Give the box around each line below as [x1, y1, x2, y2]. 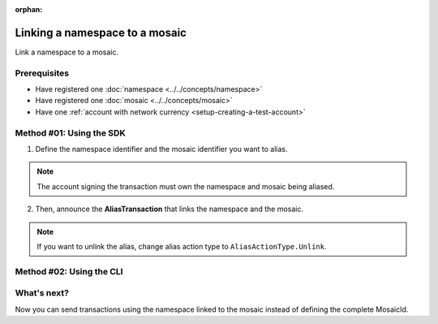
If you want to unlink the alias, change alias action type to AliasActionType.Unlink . [36, 241, 328, 251]
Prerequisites [15, 67, 69, 79]
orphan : [15, 5, 43, 14]
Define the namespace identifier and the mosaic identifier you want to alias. [35, 144, 288, 153]
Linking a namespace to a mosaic [15, 25, 187, 40]
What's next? [15, 287, 69, 299]
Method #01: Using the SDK [15, 127, 126, 138]
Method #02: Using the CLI [15, 266, 123, 277]
